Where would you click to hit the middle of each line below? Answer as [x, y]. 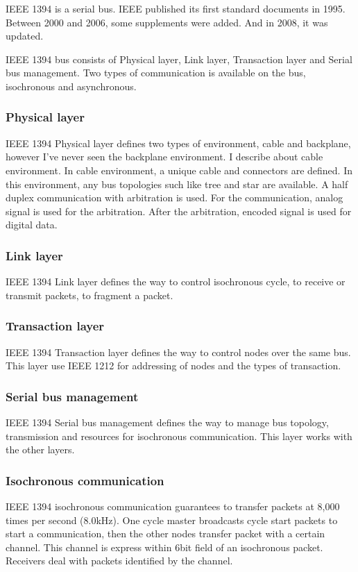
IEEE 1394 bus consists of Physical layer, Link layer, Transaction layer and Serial [179, 59]
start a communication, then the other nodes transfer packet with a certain [165, 533]
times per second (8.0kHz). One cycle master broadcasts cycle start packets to [172, 520]
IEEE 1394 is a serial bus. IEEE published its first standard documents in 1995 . [176, 8]
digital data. [32, 225]
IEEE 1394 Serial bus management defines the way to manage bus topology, [167, 422]
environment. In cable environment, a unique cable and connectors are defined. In [179, 170]
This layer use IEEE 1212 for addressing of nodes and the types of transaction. [173, 365]
